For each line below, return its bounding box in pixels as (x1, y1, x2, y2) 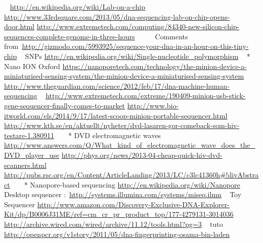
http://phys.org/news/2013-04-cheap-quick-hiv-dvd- (61, 149, 223, 160)
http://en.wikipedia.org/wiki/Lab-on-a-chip (10, 2, 146, 12)
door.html (4, 21, 34, 32)
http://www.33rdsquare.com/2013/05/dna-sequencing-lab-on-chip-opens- (4, 11, 230, 22)
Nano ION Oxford (4, 60, 60, 71)
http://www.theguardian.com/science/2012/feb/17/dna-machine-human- (4, 80, 230, 91)
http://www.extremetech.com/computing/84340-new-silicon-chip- (36, 21, 240, 32)
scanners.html (4, 159, 47, 170)
